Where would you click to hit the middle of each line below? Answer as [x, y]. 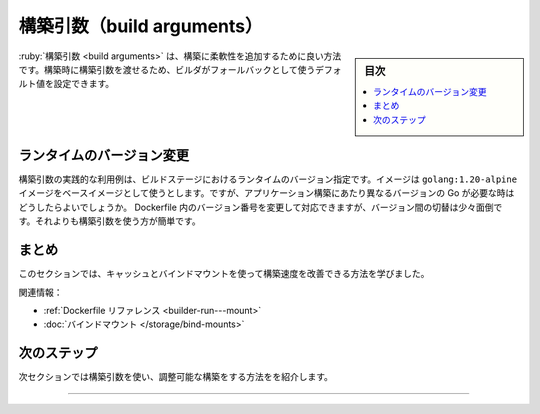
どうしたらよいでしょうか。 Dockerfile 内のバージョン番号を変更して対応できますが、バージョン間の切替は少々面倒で [260, 207]
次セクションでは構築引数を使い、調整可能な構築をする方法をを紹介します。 [176, 377]
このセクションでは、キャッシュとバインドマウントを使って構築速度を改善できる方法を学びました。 [224, 274]
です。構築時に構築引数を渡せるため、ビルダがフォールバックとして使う [167, 69]
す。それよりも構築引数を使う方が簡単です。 [109, 221]
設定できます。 [84, 84]
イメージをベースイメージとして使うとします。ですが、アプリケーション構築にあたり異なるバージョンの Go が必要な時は [266, 193]
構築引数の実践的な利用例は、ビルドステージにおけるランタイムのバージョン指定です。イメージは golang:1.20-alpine [268, 179]
